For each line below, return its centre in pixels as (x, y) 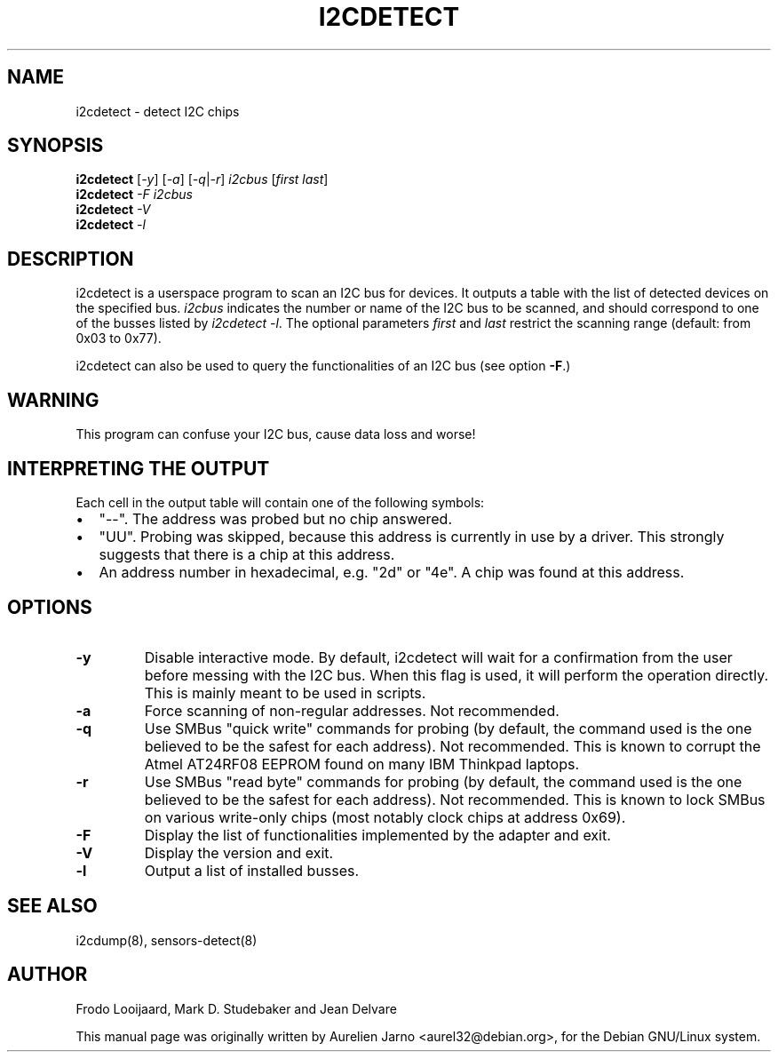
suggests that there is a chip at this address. (247, 554)
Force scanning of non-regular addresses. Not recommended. (352, 710)
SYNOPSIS (56, 146)
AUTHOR (48, 975)
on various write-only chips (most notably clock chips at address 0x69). (385, 817)
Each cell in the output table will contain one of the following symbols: (280, 502)
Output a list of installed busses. (252, 870)
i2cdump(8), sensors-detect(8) (167, 940)
